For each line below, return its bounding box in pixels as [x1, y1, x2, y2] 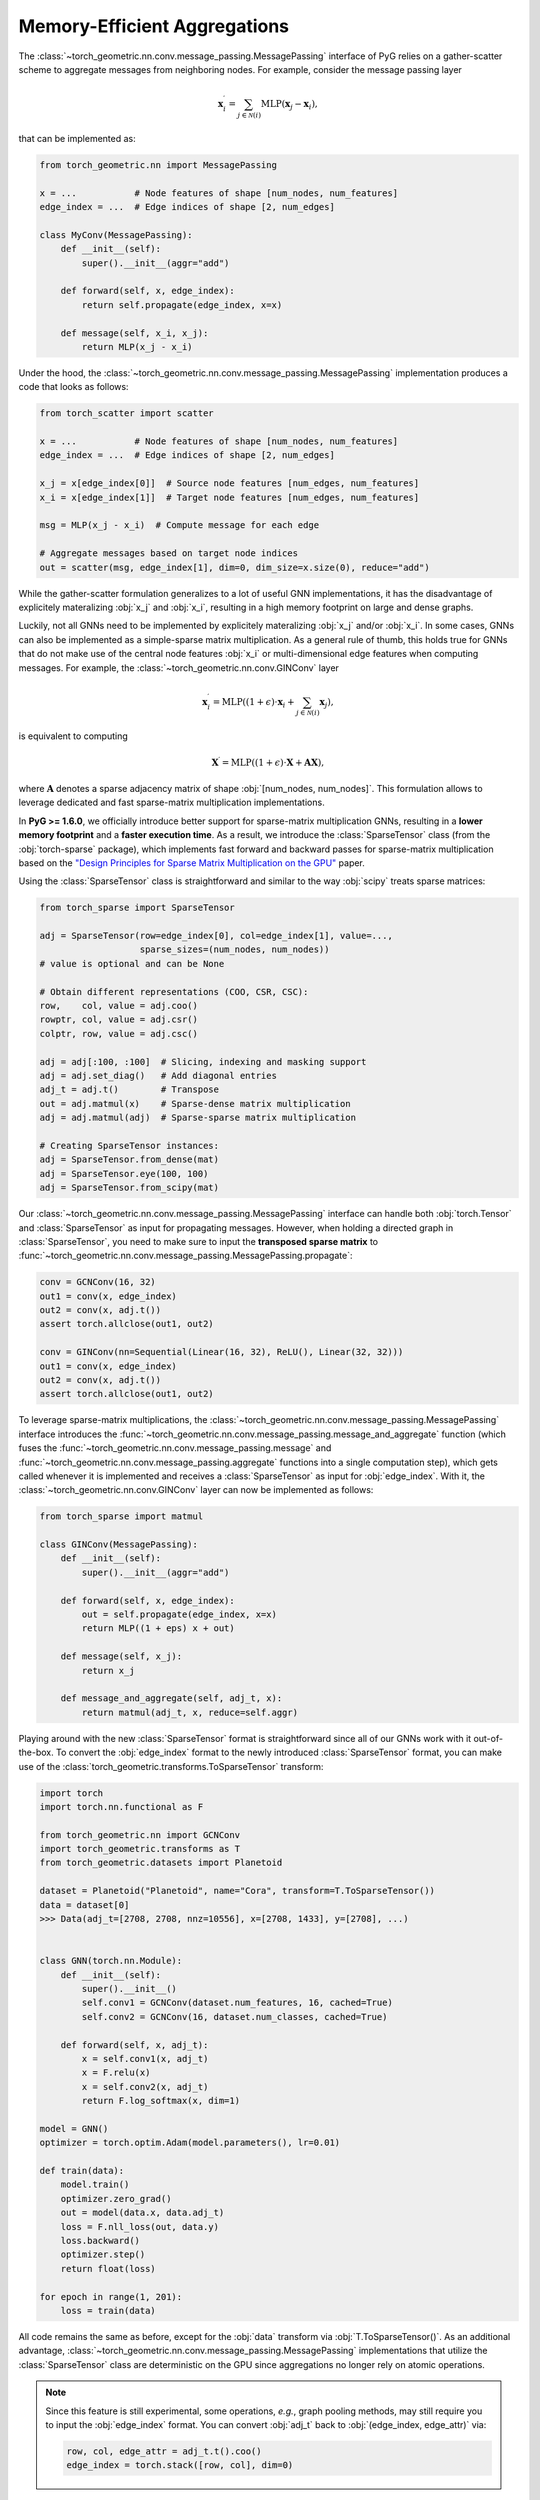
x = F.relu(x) [81, 2067, 151, 2079]
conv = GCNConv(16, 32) [39, 1276, 157, 1288]
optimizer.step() [60, 2249, 146, 2260]
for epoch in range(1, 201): [39, 2291, 183, 2302]
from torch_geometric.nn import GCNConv [39, 1829, 240, 1840]
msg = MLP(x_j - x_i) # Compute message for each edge [39, 520, 320, 531]
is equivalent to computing [18, 730, 129, 742]
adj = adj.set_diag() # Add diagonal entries [39, 1070, 277, 1081]
